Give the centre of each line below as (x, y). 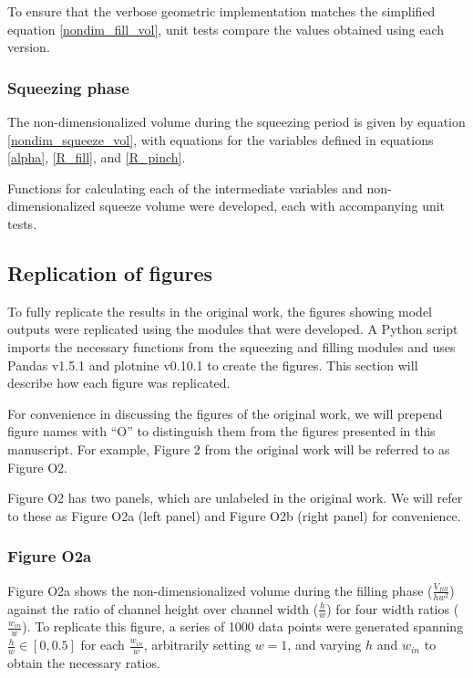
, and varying (324, 645)
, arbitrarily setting (197, 645)
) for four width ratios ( (393, 608)
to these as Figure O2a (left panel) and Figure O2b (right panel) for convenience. (234, 515)
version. (29, 47)
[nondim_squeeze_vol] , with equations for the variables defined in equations (221, 139)
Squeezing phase (68, 87)
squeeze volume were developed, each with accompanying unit (272, 206)
